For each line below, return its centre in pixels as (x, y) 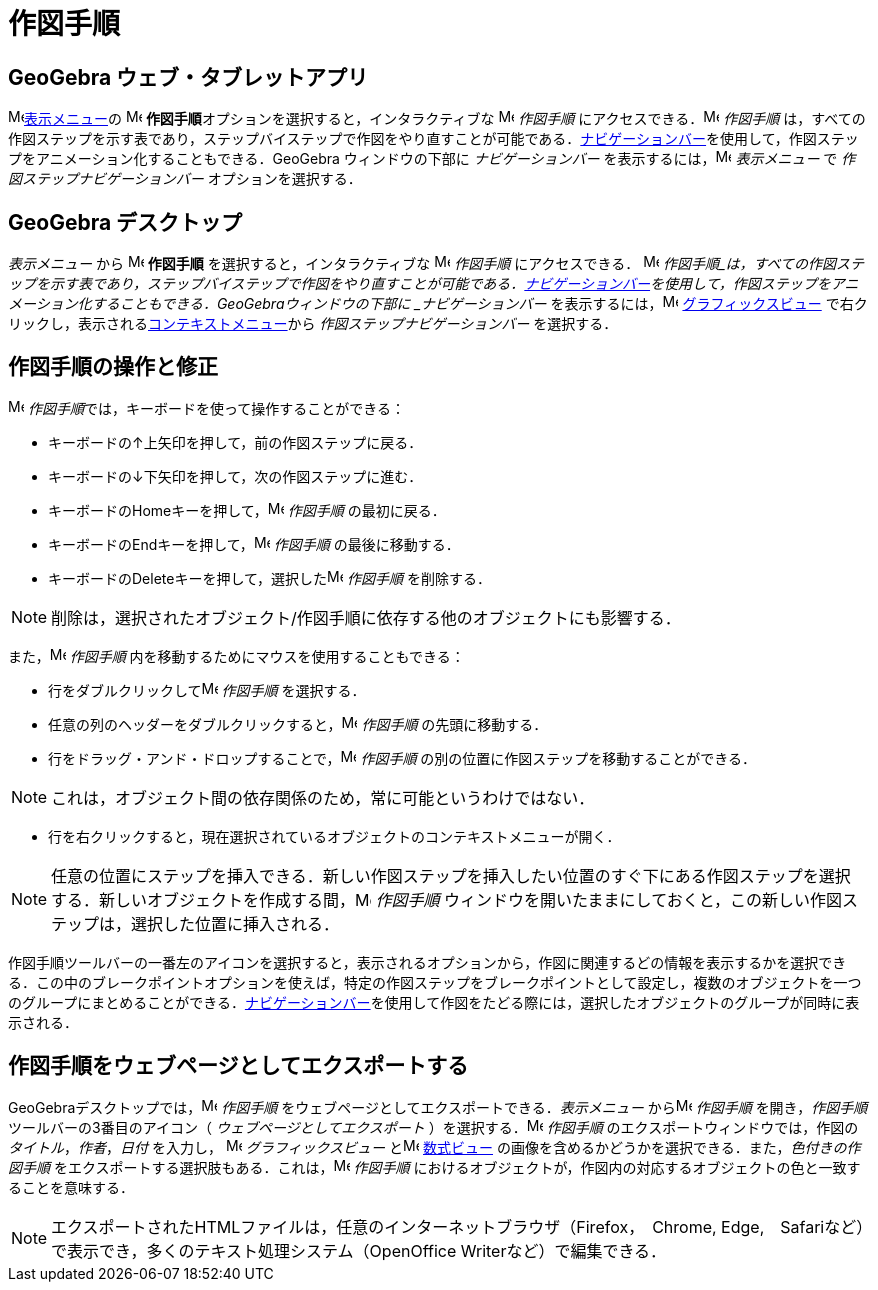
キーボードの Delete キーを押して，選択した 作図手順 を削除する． (269, 578)
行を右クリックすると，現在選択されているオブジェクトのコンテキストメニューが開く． (334, 836)
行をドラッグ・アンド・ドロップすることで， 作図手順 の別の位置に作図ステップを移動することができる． (402, 758)
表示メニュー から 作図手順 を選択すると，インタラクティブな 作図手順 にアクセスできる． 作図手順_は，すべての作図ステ (436, 264)
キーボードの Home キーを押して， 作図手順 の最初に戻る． (247, 510)
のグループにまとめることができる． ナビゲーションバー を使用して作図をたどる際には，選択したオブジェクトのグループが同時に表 (434, 1002)
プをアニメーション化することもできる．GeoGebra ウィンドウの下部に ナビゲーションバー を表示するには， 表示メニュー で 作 (432, 159)
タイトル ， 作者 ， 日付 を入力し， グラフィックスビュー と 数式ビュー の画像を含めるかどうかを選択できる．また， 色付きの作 (434, 1147)
